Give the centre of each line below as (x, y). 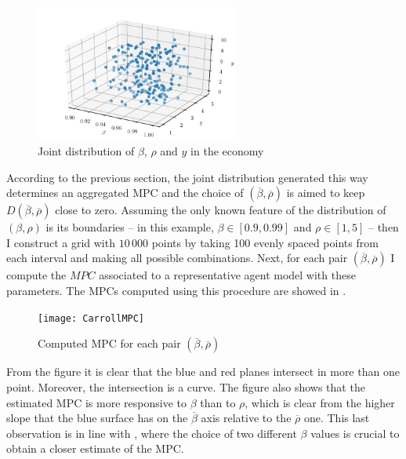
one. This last (337, 418)
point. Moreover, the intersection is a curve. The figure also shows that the (186, 386)
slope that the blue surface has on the (97, 418)
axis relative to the (246, 418)
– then (384, 227)
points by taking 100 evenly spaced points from (265, 242)
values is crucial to (355, 433)
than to (218, 402)
